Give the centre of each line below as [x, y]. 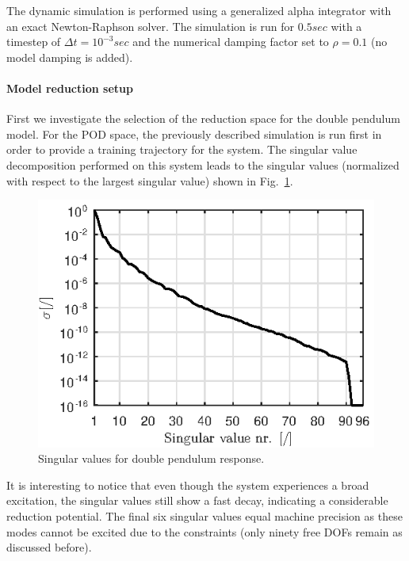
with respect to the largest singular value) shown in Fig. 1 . [150, 180]
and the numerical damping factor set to [231, 42]
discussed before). [49, 547]
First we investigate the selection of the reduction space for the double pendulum [203, 118]
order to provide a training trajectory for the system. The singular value [182, 149]
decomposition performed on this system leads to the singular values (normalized [203, 164]
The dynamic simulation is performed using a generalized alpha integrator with [199, 10]
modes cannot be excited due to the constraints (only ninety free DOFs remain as [204, 531]
